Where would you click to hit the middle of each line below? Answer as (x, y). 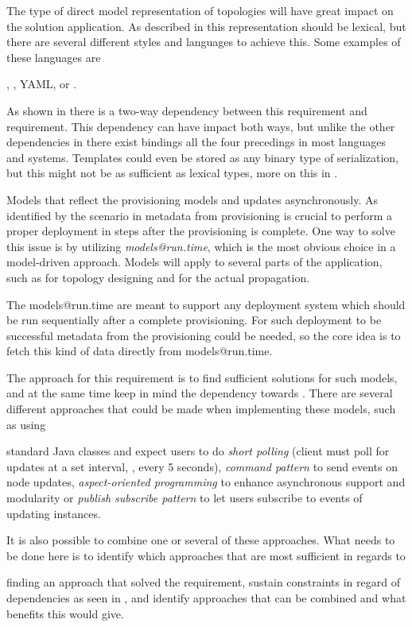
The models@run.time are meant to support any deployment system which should (206, 304)
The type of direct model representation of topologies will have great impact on (200, 10)
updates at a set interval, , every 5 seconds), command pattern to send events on (202, 466)
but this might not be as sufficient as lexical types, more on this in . (172, 173)
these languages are (54, 57)
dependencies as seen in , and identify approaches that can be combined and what (206, 598)
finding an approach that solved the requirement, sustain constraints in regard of (203, 582)
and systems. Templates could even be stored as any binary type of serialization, (202, 157)
